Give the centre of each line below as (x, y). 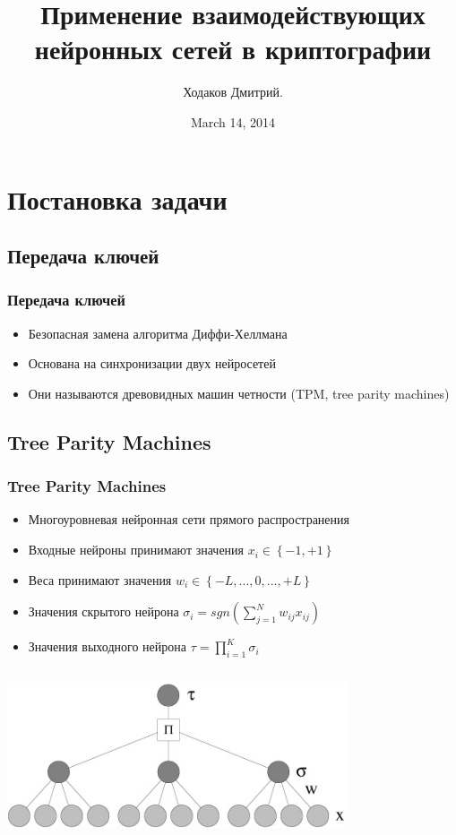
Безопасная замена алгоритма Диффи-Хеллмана (158, 333)
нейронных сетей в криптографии (233, 49)
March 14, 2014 (233, 121)
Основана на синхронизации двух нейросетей (152, 363)
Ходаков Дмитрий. (233, 92)
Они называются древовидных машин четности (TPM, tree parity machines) (239, 393)
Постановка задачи (117, 198)
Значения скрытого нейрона (103, 611)
